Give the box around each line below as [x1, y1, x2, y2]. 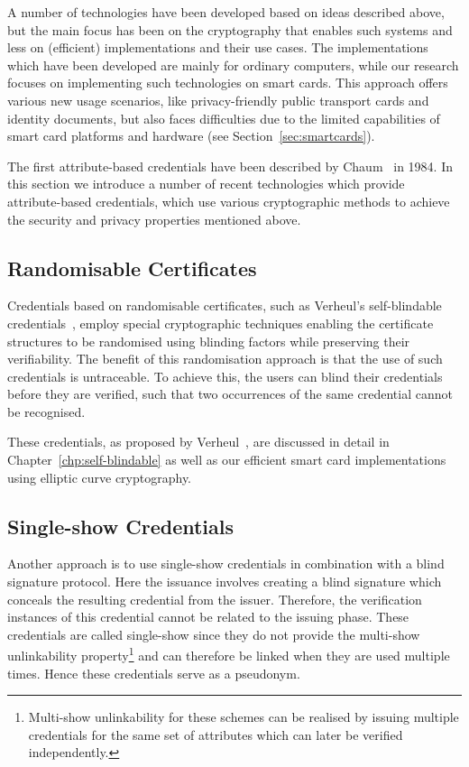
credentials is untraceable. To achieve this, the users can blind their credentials [7, 366, 443, 385]
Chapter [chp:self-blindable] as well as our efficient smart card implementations [7, 450, 446, 469]
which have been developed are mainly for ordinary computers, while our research [7, 55, 459, 74]
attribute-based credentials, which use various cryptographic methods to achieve [7, 191, 450, 210]
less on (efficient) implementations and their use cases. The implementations [7, 38, 428, 57]
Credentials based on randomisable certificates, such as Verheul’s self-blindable [7, 296, 442, 315]
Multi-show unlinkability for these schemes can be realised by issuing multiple [28, 707, 459, 726]
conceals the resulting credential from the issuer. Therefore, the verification [7, 589, 422, 608]
